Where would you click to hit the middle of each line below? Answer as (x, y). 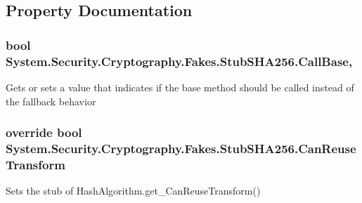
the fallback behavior (51, 101)
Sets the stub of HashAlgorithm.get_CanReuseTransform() (133, 191)
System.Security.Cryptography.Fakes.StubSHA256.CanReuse (181, 148)
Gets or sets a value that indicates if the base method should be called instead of (180, 87)
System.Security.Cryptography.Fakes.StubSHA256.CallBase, (179, 61)
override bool (44, 132)
